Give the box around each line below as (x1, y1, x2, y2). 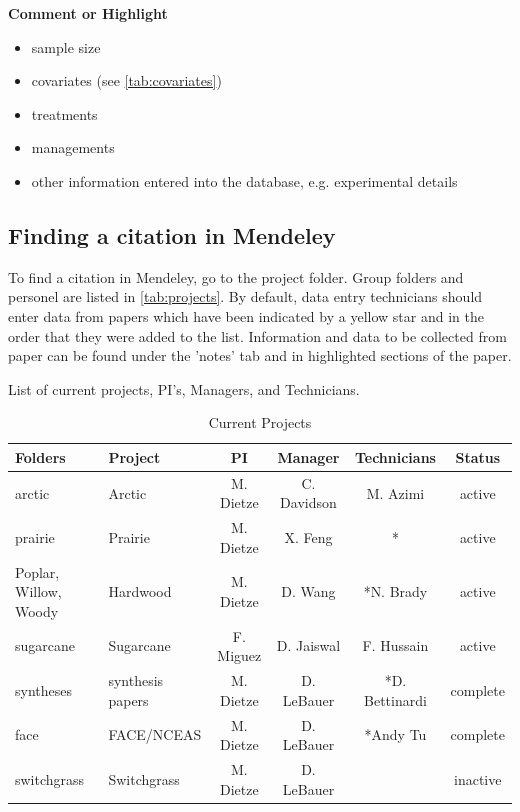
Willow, (15, 581, 62, 602)
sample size (31, 36, 101, 57)
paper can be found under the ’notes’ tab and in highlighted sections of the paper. (8, 345, 512, 366)
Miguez (217, 645, 262, 666)
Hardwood (108, 581, 172, 602)
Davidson (280, 492, 337, 513)
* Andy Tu (364, 724, 427, 745)
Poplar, (15, 561, 60, 582)
